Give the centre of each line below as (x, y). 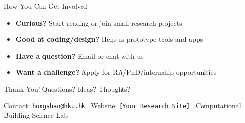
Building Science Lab (36, 115)
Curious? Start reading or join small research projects (99, 22)
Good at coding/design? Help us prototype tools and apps (109, 39)
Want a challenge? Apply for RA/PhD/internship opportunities (116, 72)
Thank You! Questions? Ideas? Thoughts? (67, 88)
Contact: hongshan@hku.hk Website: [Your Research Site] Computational (122, 105)
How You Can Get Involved (46, 6)
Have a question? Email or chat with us (80, 55)
